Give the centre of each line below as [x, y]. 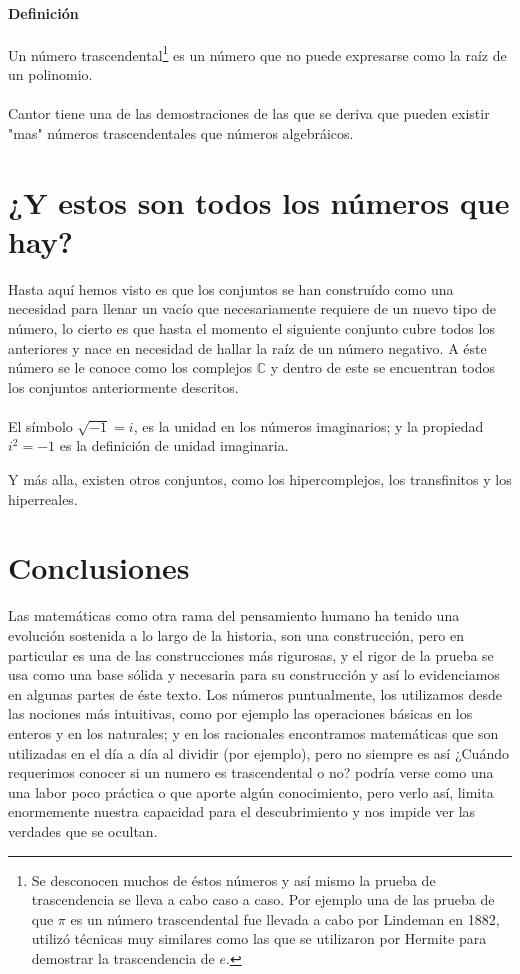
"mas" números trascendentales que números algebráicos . [181, 132]
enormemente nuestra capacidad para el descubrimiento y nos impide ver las [242, 811]
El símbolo [40, 425]
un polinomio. [50, 74]
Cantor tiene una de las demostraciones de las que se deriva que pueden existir [249, 113]
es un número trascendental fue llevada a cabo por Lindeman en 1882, [285, 918]
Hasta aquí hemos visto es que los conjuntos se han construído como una [231, 288]
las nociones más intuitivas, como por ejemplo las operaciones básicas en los [240, 713]
